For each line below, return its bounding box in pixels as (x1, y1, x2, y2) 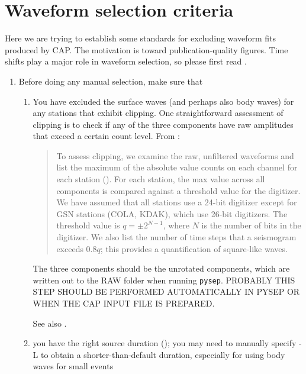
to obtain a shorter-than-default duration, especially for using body (41, 348, 285, 360)
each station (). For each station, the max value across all (56, 173, 265, 185)
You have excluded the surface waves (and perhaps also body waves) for (33, 95, 294, 107)
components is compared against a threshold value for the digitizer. (56, 184, 301, 196)
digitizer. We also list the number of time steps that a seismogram (56, 231, 297, 243)
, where (163, 219, 190, 231)
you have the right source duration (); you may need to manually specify (33, 337, 297, 349)
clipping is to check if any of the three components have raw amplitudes (33, 118, 294, 130)
